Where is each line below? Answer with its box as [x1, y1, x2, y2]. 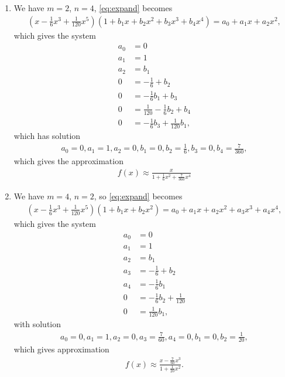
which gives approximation [13, 343, 109, 355]
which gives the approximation [13, 155, 123, 167]
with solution [13, 318, 61, 330]
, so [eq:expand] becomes [94, 190, 183, 202]
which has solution [13, 130, 81, 142]
